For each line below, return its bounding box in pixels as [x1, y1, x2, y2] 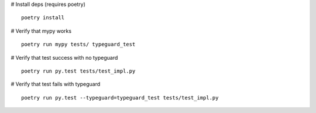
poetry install [21, 15, 65, 21]
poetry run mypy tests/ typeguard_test [21, 41, 136, 48]
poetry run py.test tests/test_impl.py [21, 67, 136, 74]
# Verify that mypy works [11, 27, 72, 35]
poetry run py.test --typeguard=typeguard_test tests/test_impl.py [21, 94, 219, 101]
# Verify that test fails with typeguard [11, 81, 101, 88]
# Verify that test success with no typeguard [11, 54, 118, 61]
